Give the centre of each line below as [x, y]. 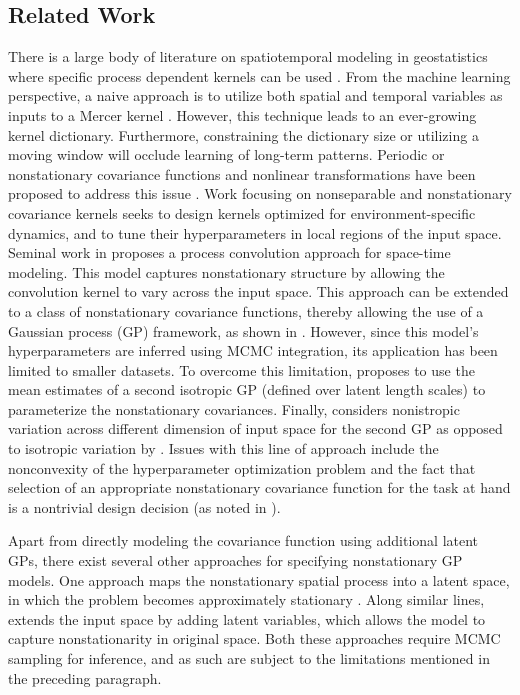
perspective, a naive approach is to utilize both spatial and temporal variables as [255, 95]
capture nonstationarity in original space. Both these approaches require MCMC [254, 638]
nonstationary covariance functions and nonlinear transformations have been [242, 173]
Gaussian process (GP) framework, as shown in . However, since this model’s [243, 330]
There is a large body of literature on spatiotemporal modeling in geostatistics [248, 56]
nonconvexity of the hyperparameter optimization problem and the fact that [242, 467]
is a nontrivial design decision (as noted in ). [144, 506]
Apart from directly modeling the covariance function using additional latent [243, 540]
